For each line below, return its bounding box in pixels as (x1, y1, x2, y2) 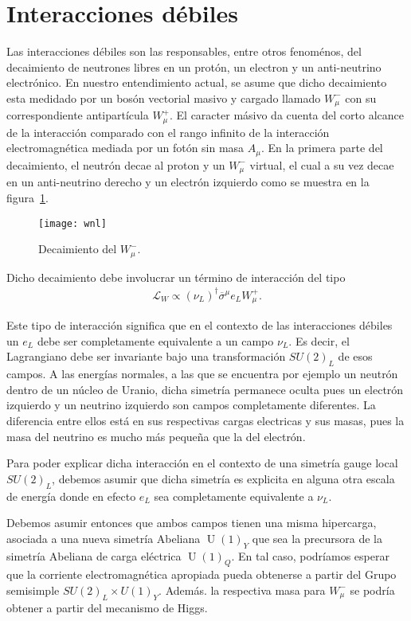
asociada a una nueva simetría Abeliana (6, 529, 201, 546)
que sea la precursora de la (252, 529, 382, 546)
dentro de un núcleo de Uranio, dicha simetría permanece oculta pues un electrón (6, 381, 404, 397)
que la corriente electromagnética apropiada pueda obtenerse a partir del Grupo (6, 566, 397, 583)
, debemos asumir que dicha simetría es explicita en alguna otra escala (52, 470, 395, 486)
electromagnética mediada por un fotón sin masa (6, 139, 245, 156)
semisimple (6, 581, 60, 598)
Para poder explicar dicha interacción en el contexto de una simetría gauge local (6, 455, 398, 471)
